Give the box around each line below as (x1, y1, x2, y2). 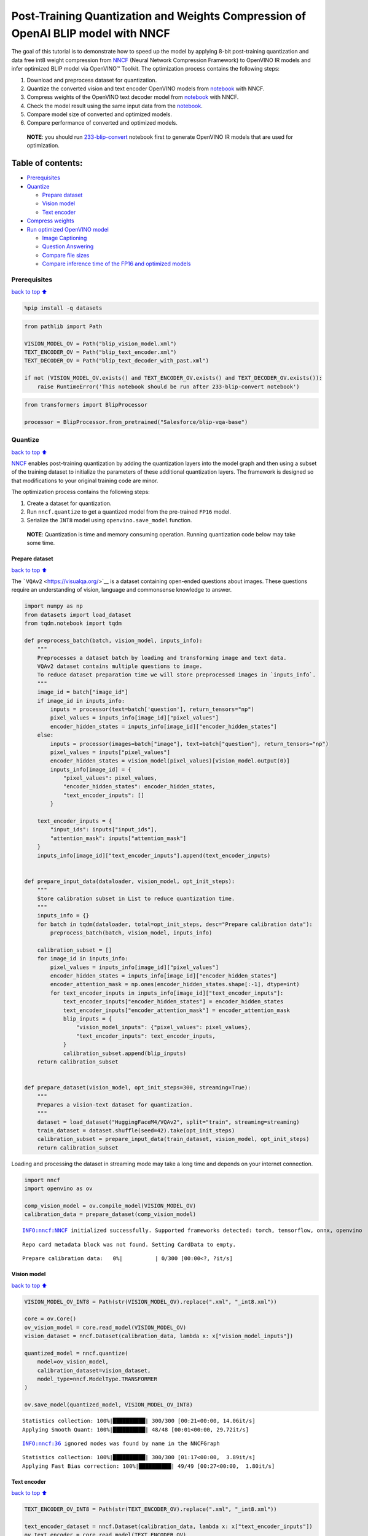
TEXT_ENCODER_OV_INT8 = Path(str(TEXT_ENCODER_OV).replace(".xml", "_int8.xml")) (24, 1506, 278, 1513)
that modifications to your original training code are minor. (11, 477, 159, 484)
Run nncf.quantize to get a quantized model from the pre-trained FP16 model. (26, 507, 232, 515)
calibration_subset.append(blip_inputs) (63, 1049, 187, 1057)
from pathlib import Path (24, 323, 103, 330)
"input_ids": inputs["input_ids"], (50, 826, 158, 833)
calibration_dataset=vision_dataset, (37, 1367, 151, 1374)
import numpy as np (24, 603, 83, 609)
